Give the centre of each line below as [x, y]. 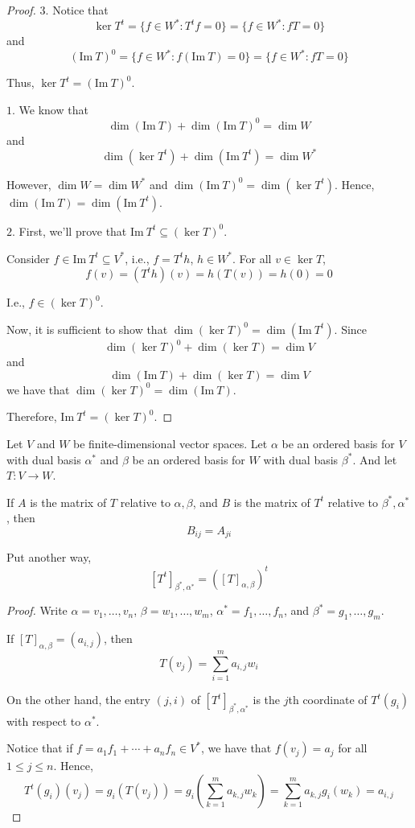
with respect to [44, 721]
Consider [28, 258]
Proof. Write [37, 610]
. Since [351, 329]
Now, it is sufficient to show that [87, 329]
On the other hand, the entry [78, 700]
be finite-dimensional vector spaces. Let [171, 444]
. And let [375, 459]
